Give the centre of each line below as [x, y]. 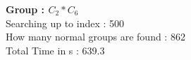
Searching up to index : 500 [65, 23]
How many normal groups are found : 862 [95, 37]
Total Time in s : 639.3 [55, 50]
